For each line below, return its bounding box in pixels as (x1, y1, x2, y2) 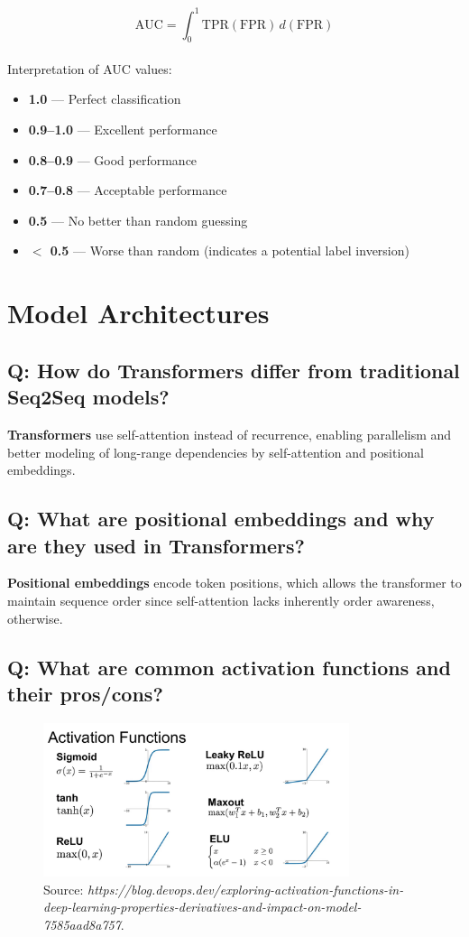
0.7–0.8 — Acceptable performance (28, 181, 227, 199)
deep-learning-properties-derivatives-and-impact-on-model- (43, 897, 362, 916)
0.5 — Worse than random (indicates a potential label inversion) (50, 241, 409, 260)
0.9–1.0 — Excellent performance (28, 120, 217, 139)
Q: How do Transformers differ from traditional (7, 356, 460, 384)
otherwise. (7, 608, 63, 627)
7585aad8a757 (43, 914, 121, 933)
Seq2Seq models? (7, 383, 170, 411)
